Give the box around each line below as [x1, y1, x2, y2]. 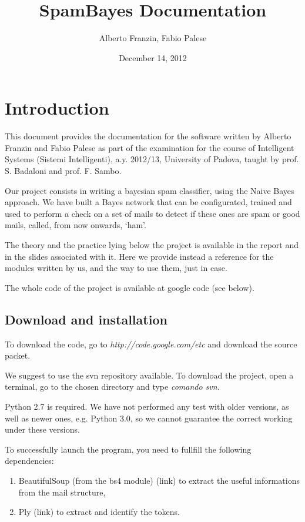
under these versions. [5, 423, 80, 436]
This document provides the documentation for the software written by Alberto [5, 130, 291, 142]
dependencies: [5, 454, 54, 467]
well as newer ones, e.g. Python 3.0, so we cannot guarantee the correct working [5, 411, 293, 424]
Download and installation [5, 310, 167, 328]
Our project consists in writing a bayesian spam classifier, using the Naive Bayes [5, 184, 294, 196]
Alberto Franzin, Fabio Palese [99, 32, 207, 44]
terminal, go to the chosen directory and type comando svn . [5, 380, 220, 393]
